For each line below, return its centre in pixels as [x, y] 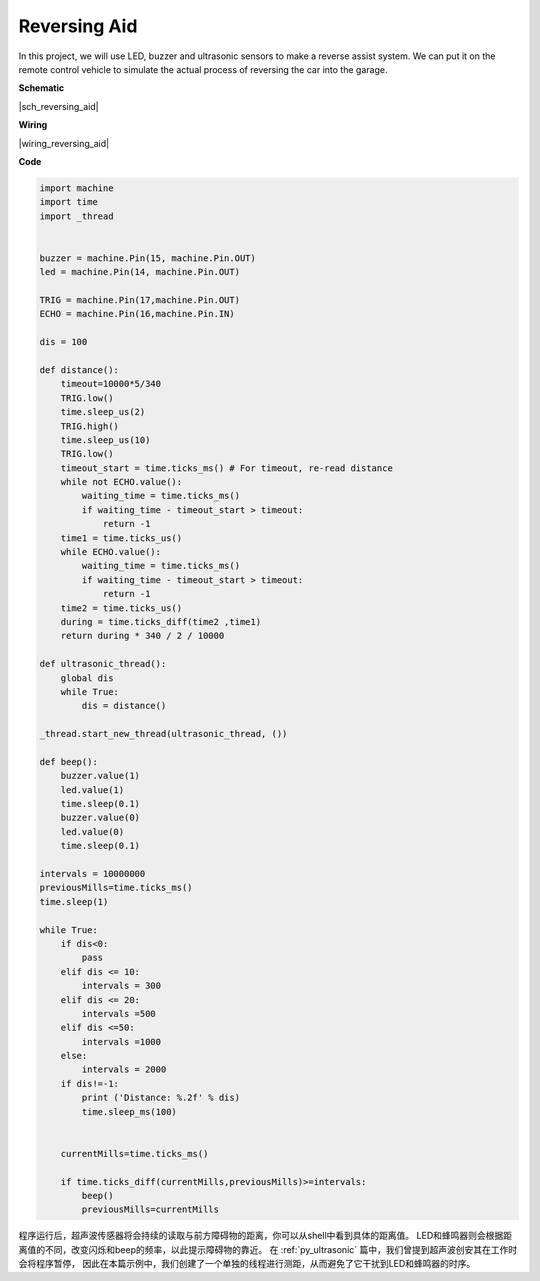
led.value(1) [92, 789]
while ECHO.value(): [111, 552]
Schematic [41, 88]
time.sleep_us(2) [103, 412]
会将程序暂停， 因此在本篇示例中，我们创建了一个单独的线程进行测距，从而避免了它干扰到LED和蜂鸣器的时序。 [247, 1264]
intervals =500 [119, 1013]
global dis [87, 678]
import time [69, 202]
